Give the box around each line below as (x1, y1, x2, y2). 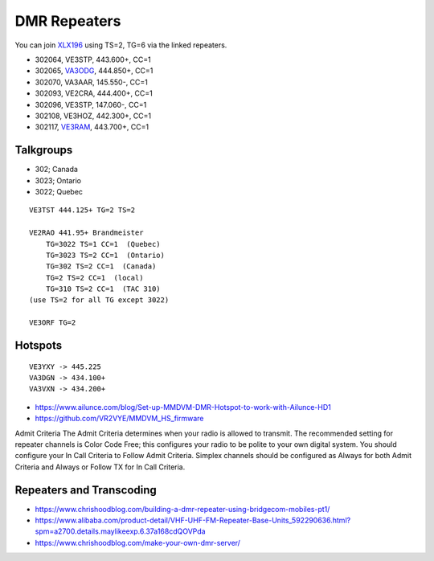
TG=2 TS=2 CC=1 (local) (45, 273, 144, 282)
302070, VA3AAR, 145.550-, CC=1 (35, 77, 149, 87)
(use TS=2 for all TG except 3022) (29, 296, 170, 305)
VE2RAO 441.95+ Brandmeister (29, 228, 144, 237)
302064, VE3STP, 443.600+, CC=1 (35, 55, 152, 64)
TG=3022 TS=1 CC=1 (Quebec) (45, 240, 161, 248)
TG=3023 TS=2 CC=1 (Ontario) (45, 250, 165, 260)
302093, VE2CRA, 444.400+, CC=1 (35, 88, 153, 98)
